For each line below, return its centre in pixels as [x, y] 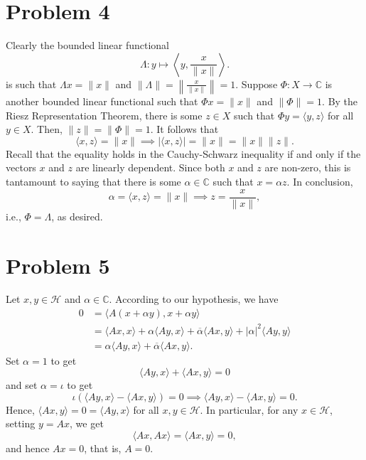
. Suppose [257, 84]
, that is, [103, 448]
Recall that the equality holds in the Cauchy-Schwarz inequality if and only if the [183, 153]
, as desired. [77, 216]
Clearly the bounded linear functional [87, 45]
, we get [87, 423]
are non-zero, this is [308, 167]
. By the [340, 101]
